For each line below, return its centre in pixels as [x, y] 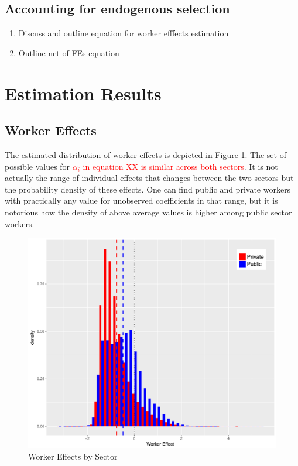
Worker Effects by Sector [73, 456]
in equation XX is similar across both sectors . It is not [180, 166]
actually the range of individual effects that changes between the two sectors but [149, 178]
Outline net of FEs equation [69, 52]
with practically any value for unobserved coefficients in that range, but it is [141, 201]
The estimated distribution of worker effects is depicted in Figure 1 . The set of [145, 154]
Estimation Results [83, 93]
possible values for [37, 166]
